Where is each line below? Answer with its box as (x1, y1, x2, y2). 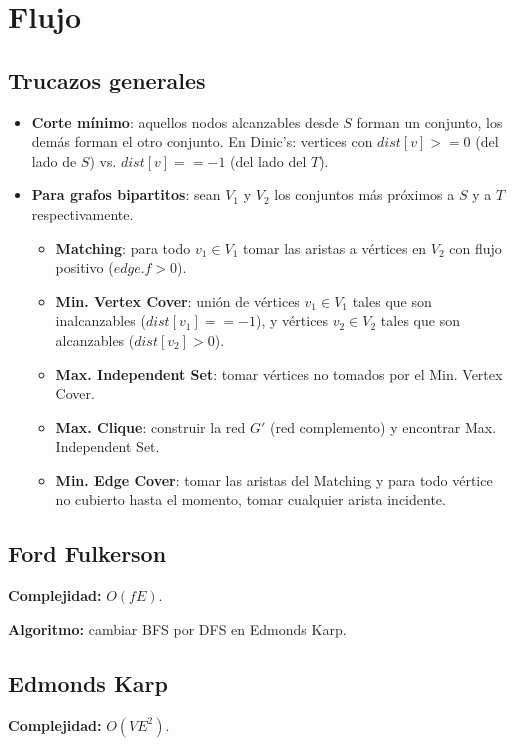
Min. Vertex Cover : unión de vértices (55, 290, 300, 311)
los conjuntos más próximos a (274, 184, 455, 205)
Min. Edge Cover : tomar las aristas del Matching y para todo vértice (55, 469, 493, 490)
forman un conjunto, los (356, 111, 503, 132)
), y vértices (256, 310, 329, 331)
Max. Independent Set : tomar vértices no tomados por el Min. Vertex (55, 363, 503, 384)
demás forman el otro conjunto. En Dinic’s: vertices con (31, 131, 373, 152)
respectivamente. (31, 203, 134, 224)
